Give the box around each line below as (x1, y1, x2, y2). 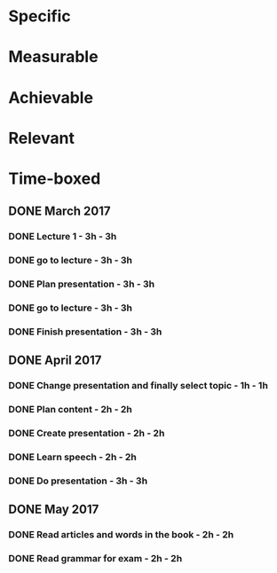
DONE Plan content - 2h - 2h (8, 404, 132, 416)
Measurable (8, 47, 99, 67)
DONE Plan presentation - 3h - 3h (8, 278, 155, 290)
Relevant (8, 128, 75, 148)
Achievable (8, 87, 94, 107)
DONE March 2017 (8, 204, 111, 219)
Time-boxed (8, 169, 101, 188)
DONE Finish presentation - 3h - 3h (8, 326, 162, 338)
